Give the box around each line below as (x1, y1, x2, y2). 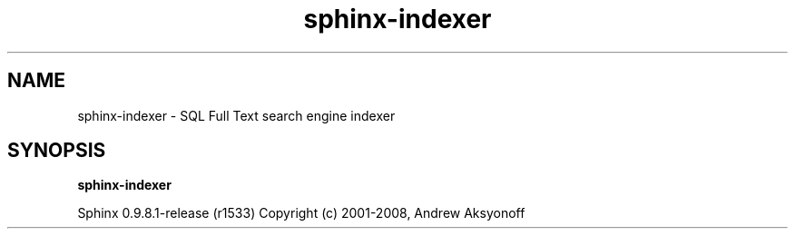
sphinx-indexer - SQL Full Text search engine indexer (77, 107, 396, 123)
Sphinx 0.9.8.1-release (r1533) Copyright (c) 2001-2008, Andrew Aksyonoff (77, 205, 525, 221)
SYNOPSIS (7, 139, 106, 162)
